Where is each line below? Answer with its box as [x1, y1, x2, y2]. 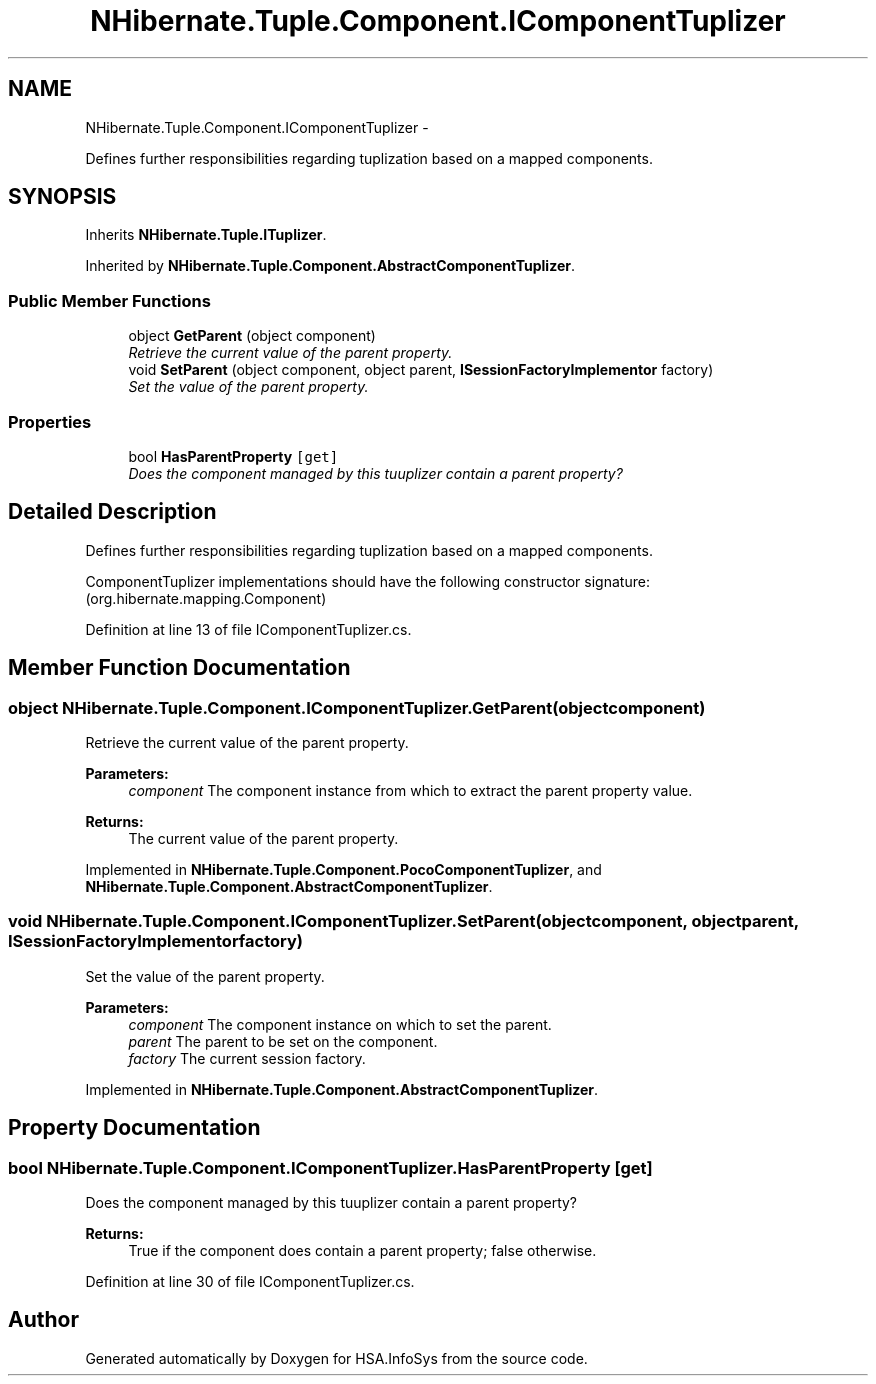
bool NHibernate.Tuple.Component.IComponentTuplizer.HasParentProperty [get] [8, 1157, 653, 1178]
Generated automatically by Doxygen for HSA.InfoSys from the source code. [85, 1349, 588, 1367]
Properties [8, 411, 92, 432]
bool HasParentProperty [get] [128, 447, 339, 465]
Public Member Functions [8, 290, 211, 311]
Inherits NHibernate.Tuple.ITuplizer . [85, 226, 327, 244]
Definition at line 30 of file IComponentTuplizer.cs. [85, 1272, 415, 1290]
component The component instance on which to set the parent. [128, 1015, 552, 1033]
